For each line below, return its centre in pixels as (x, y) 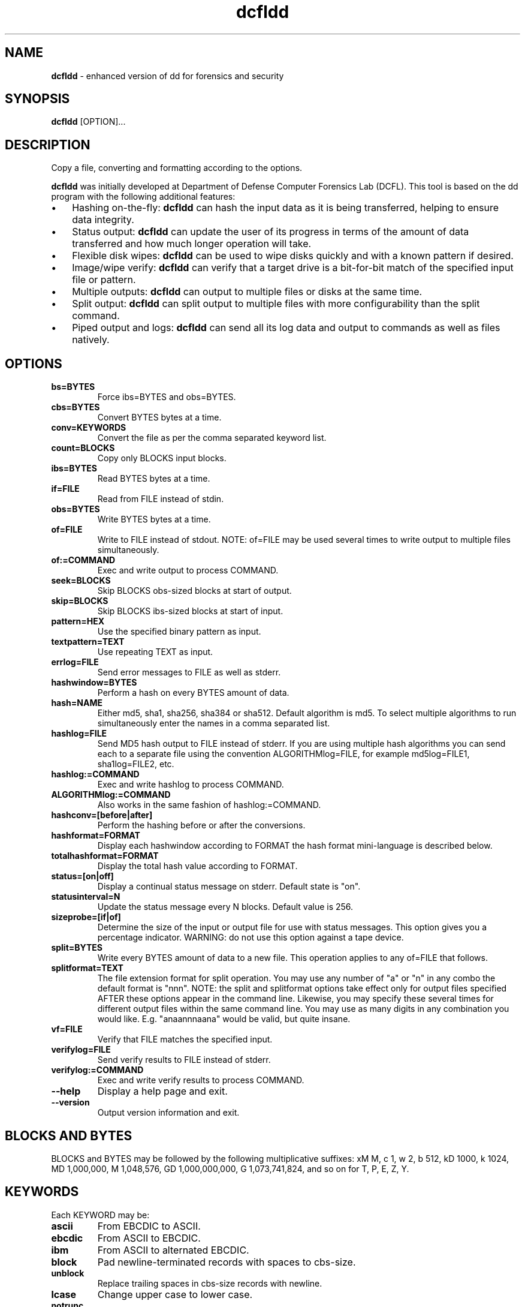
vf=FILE (67, 1029)
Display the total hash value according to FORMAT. (197, 866)
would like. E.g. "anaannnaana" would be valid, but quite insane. (224, 1019)
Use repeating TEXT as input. (155, 652)
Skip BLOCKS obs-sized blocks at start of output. (194, 591)
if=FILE (65, 489)
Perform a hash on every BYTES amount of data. (193, 693)
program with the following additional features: (143, 197)
